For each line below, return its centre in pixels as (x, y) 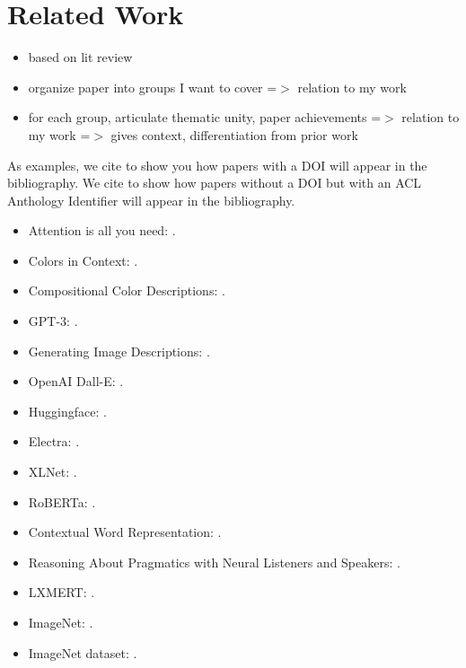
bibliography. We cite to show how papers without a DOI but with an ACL (215, 183)
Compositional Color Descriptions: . (127, 290)
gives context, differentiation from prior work (234, 134)
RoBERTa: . (62, 501)
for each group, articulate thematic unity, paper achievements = (205, 117)
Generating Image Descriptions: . (119, 351)
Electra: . (54, 441)
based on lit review (80, 57)
